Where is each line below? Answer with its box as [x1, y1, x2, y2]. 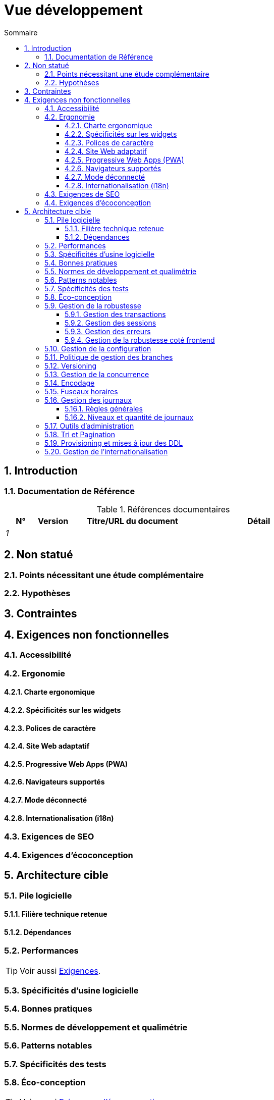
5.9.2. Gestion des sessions [65, 318, 156, 327]
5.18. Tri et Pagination [44, 430, 115, 439]
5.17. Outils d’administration [44, 421, 134, 430]
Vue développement [4, 2, 143, 19]
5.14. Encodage [44, 378, 95, 387]
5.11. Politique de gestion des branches [44, 352, 173, 361]
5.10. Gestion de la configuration [44, 344, 151, 353]
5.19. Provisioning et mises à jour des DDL [44, 438, 183, 447]
